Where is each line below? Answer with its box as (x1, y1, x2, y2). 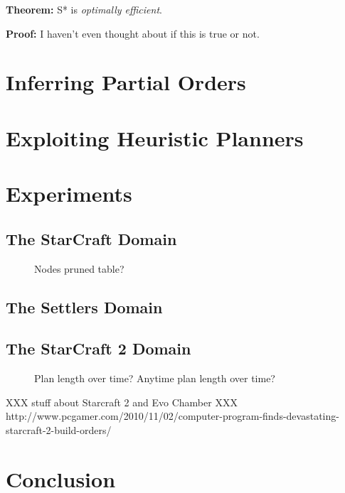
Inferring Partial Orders (6, 67, 246, 97)
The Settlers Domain (6, 296, 163, 318)
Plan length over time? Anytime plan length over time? (34, 371, 275, 386)
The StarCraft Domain (6, 227, 177, 249)
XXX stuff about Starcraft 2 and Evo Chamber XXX (6, 394, 238, 409)
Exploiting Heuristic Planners (6, 123, 304, 152)
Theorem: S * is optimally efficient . (6, 2, 162, 16)
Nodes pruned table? (34, 261, 124, 276)
